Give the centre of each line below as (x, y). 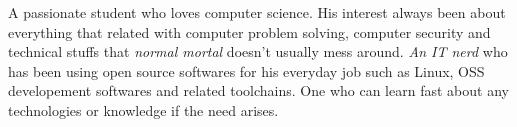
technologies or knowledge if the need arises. (143, 109)
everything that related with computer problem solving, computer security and (249, 31)
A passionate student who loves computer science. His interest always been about (257, 12)
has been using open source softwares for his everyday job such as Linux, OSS (246, 70)
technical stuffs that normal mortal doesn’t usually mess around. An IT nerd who (258, 51)
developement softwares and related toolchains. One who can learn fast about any (258, 90)
